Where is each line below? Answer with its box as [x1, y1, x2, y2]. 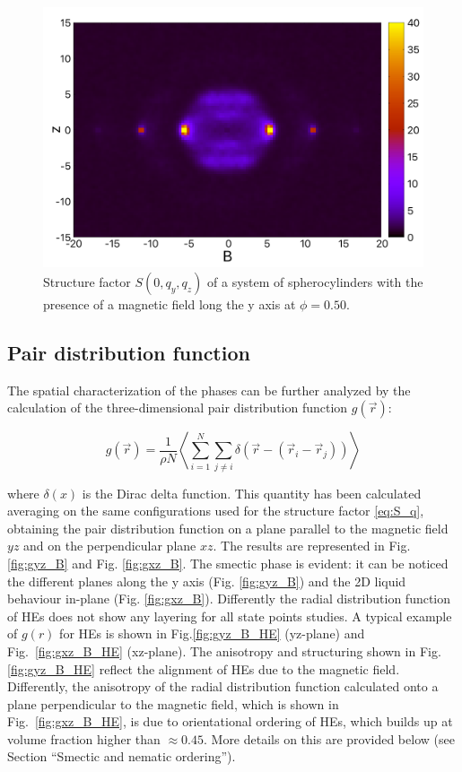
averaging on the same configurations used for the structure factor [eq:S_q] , [7, 501, 424, 520]
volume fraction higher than [7, 729, 161, 748]
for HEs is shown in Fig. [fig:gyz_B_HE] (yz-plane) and [59, 624, 365, 643]
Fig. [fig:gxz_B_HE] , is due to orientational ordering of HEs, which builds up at [7, 712, 453, 731]
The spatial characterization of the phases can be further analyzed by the [7, 380, 411, 399]
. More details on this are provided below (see [203, 729, 455, 748]
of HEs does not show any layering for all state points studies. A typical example [7, 606, 452, 625]
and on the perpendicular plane [23, 536, 196, 555]
